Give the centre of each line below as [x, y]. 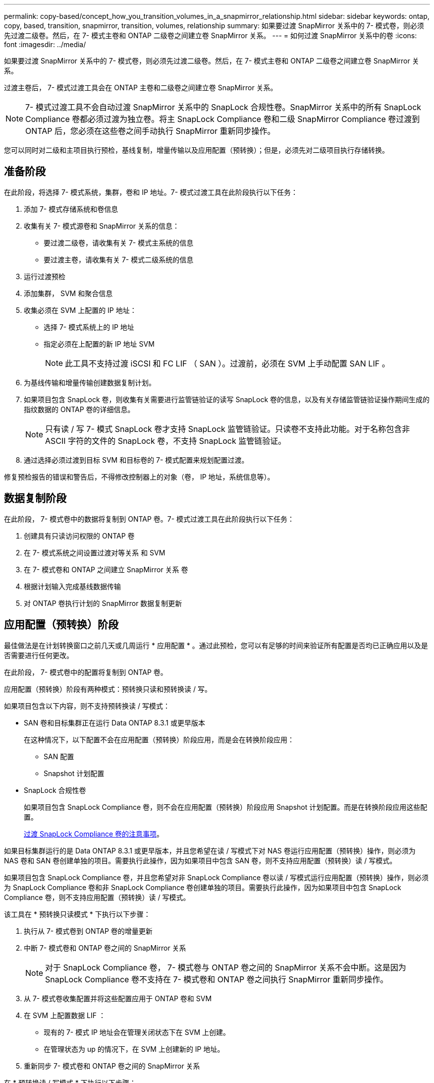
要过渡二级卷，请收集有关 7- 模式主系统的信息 [119, 242]
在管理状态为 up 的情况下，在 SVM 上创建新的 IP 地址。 [134, 1049]
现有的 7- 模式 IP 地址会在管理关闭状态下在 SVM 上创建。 [137, 1032]
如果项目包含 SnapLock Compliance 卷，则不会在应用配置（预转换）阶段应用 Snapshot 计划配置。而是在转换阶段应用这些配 [226, 807]
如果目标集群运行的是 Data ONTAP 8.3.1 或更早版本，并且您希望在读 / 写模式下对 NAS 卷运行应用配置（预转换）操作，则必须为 [210, 850]
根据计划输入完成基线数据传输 [72, 586]
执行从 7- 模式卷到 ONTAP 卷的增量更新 [88, 931]
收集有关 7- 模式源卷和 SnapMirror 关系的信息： [102, 226]
